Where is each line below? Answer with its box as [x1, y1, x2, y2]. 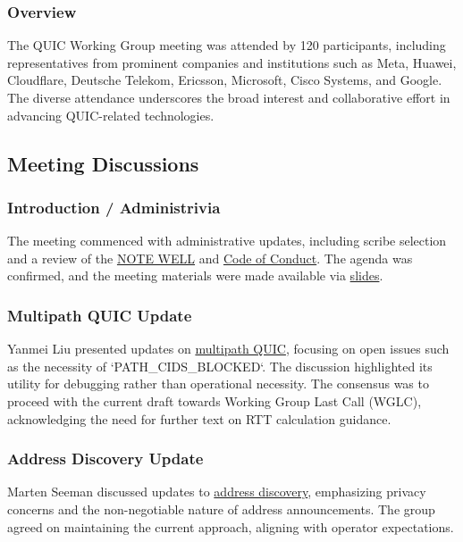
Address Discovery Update [7, 447, 204, 470]
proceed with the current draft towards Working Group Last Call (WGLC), [7, 391, 422, 410]
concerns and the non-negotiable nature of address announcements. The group [7, 499, 435, 518]
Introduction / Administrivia [7, 196, 221, 218]
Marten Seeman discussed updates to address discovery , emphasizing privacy [7, 482, 426, 501]
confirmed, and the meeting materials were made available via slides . [7, 266, 383, 285]
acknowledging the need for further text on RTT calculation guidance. [7, 409, 391, 428]
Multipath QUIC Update [7, 304, 192, 326]
